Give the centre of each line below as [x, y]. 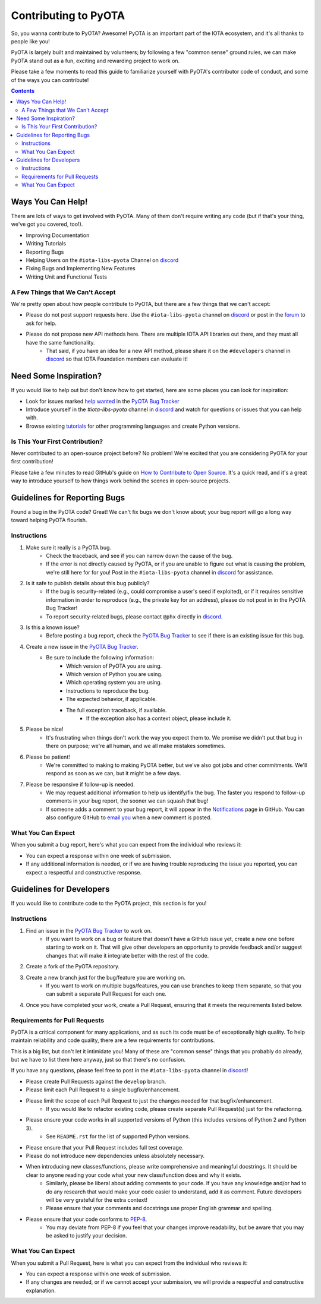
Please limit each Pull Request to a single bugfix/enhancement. [103, 1090]
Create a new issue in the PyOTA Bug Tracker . [82, 646]
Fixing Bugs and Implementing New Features [81, 269]
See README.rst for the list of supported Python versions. [118, 1136]
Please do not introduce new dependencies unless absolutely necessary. [115, 1155]
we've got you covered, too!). [47, 224]
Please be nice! [45, 729]
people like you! [30, 41]
